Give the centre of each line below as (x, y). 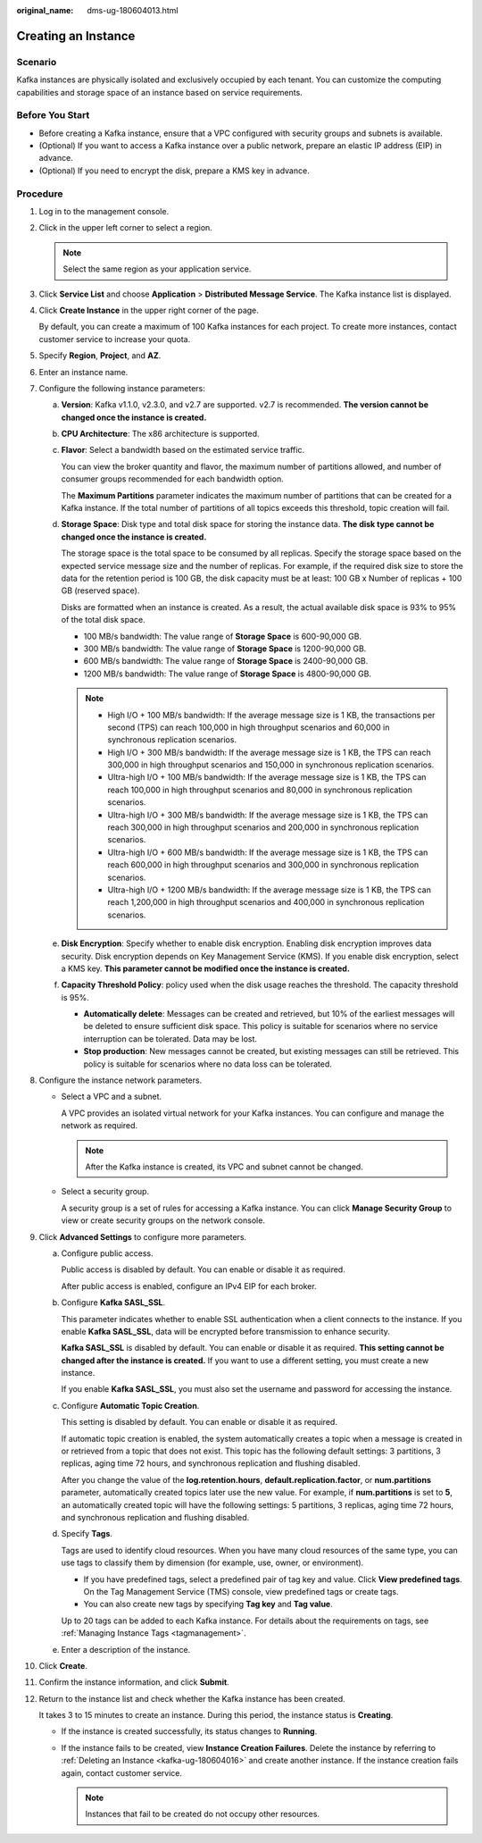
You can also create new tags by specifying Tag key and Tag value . (208, 1604)
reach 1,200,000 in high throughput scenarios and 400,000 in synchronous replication (266, 902)
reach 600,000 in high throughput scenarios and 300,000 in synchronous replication (263, 865)
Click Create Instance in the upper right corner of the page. (149, 310)
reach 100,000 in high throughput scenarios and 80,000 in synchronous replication (260, 790)
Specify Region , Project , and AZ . (100, 356)
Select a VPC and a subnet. (112, 1097)
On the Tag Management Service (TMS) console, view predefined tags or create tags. (241, 1591)
